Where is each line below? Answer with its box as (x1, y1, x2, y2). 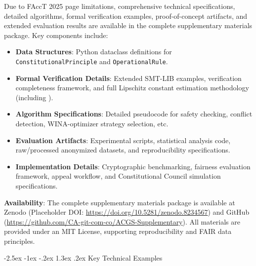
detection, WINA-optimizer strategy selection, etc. (15, 118, 169, 128)
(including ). (15, 92, 53, 102)
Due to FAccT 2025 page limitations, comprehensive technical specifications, (4, 1, 235, 11)
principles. (4, 235, 35, 246)
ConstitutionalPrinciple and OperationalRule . (15, 56, 168, 66)
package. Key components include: (4, 30, 108, 40)
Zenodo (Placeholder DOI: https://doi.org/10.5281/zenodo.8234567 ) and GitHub (4, 207, 250, 217)
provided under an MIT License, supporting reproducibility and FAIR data (4, 226, 232, 236)
